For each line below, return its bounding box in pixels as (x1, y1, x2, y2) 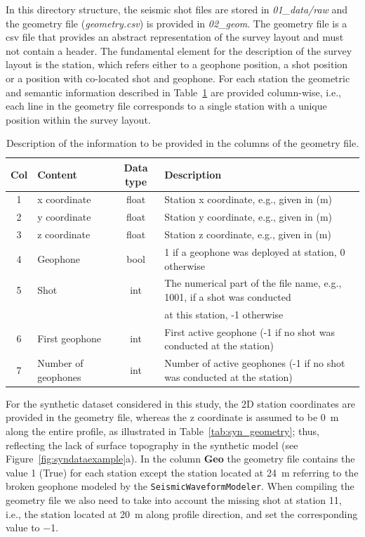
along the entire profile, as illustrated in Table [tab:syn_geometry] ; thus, (6, 423, 319, 438)
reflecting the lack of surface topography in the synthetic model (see (6, 437, 298, 452)
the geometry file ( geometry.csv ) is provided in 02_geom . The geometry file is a (6, 15, 347, 30)
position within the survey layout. (6, 112, 151, 127)
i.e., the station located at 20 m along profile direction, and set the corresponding (6, 506, 358, 521)
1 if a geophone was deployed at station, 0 (164, 244, 345, 259)
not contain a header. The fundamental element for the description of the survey (6, 43, 352, 58)
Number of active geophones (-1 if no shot (164, 356, 345, 370)
